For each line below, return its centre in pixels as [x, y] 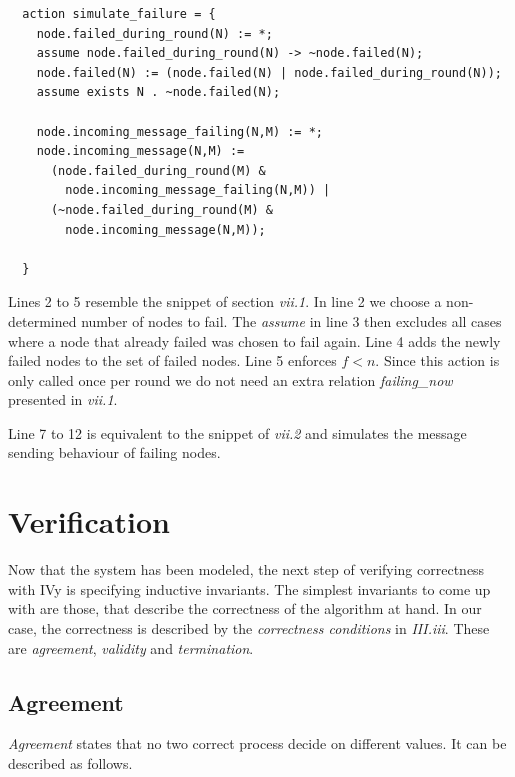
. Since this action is [437, 360]
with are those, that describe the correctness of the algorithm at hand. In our [245, 608]
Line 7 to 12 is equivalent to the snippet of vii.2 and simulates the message [237, 432]
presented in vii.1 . [63, 399]
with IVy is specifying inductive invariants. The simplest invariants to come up [249, 588]
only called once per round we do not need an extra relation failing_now [230, 379]
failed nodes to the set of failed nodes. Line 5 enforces [172, 360]
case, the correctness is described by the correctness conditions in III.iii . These [249, 627]
